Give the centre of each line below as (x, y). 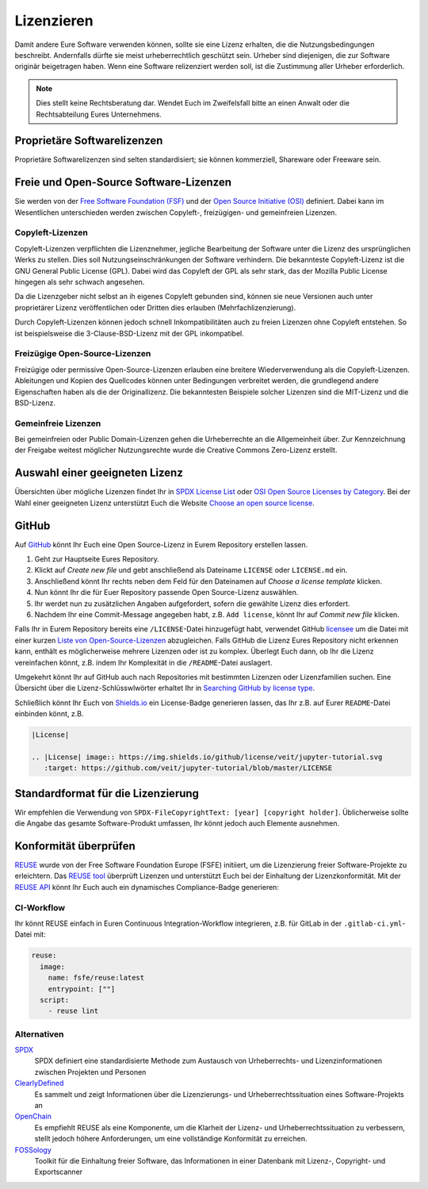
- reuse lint (73, 1011)
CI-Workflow (40, 907)
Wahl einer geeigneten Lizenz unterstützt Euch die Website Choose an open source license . (164, 503)
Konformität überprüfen (75, 846)
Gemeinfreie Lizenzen (58, 423)
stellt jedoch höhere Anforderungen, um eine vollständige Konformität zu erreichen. (171, 1139)
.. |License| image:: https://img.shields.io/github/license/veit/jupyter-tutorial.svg (207, 757)
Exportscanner (59, 1172)
